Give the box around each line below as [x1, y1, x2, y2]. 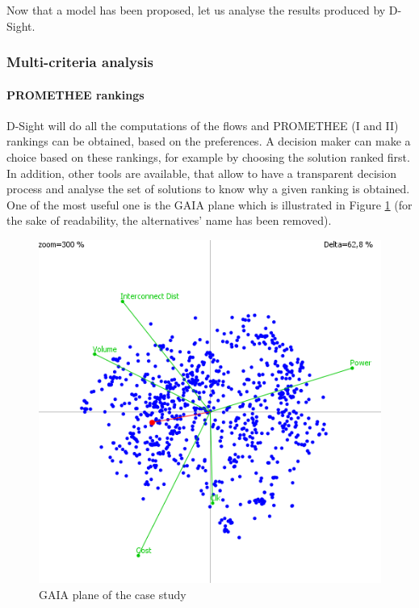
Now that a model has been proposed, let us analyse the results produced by [6, 2, 386, 18]
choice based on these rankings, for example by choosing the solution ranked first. [6, 149, 410, 166]
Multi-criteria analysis [6, 52, 153, 72]
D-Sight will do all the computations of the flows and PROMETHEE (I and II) [6, 116, 399, 133]
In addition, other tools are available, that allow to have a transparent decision [6, 164, 397, 181]
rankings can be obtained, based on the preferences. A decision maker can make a [6, 133, 411, 150]
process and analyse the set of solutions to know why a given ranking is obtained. [6, 180, 410, 197]
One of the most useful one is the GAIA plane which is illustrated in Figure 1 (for [6, 196, 413, 213]
